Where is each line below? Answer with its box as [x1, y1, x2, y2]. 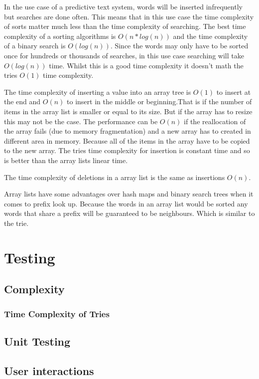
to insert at [216, 86, 251, 97]
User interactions [4, 363, 94, 378]
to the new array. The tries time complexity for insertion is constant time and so [4, 145, 250, 156]
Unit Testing [4, 333, 71, 349]
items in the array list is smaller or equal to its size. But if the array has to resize [4, 106, 253, 116]
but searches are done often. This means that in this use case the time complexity [4, 11, 254, 21]
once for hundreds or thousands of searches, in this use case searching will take [4, 50, 244, 60]
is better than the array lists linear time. [4, 155, 128, 165]
